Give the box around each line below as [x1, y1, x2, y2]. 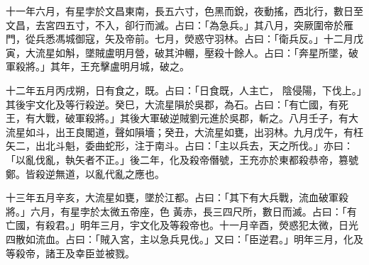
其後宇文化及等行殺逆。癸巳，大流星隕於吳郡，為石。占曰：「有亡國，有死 [6, 96, 348, 111]
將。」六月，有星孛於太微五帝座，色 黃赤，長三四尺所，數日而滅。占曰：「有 [6, 203, 357, 218]
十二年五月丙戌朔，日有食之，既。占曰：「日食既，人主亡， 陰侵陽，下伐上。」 [6, 82, 362, 97]
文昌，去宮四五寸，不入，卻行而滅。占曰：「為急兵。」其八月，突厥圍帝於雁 [6, 17, 353, 32]
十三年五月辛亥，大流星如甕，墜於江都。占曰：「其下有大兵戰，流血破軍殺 [6, 190, 348, 205]
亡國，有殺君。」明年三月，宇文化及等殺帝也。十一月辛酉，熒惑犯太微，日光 [6, 218, 358, 232]
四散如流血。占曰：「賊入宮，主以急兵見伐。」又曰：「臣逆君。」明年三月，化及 [6, 231, 363, 246]
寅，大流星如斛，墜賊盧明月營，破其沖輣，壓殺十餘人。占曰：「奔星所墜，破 [6, 45, 358, 60]
